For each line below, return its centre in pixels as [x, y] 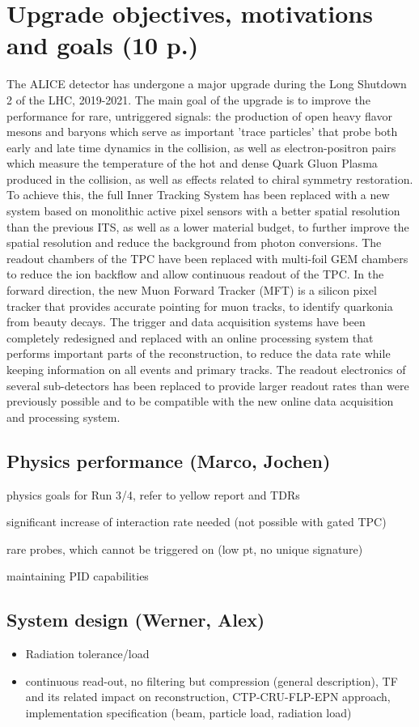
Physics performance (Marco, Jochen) [169, 460]
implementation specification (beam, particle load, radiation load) [188, 712]
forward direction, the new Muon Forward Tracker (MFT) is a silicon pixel [192, 290]
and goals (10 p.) [103, 45]
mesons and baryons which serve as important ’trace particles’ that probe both [202, 132]
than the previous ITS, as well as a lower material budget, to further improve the [208, 226]
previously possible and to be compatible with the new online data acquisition [200, 401]
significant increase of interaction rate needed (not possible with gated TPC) [197, 522]
